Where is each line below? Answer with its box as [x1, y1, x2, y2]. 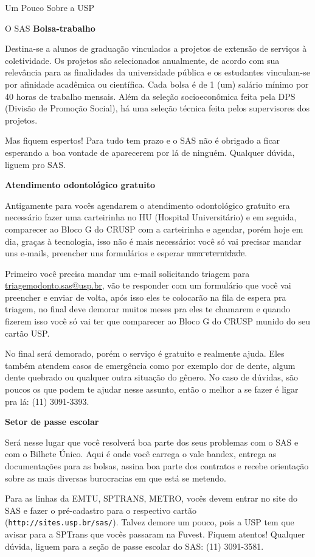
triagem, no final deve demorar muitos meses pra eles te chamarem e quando [5, 303, 291, 315]
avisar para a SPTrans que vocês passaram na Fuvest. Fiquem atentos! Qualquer [5, 528, 305, 541]
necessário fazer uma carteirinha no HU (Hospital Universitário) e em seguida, [5, 211, 297, 223]
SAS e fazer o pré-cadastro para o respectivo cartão [5, 503, 196, 516]
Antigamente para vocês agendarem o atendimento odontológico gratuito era [5, 198, 290, 211]
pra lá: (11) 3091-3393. [5, 394, 89, 407]
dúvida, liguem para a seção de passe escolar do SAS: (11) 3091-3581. [5, 539, 264, 552]
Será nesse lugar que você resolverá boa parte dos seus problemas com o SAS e [5, 435, 299, 448]
